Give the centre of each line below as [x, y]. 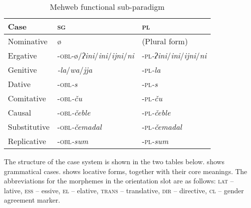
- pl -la [151, 70]
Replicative [27, 141]
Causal [20, 112]
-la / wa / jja [75, 70]
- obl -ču [70, 98]
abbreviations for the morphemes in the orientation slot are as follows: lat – [119, 181]
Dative [19, 84]
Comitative [27, 98]
